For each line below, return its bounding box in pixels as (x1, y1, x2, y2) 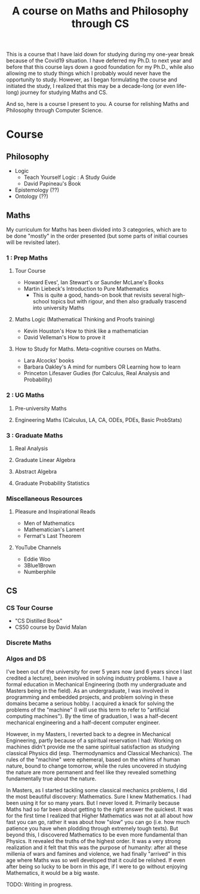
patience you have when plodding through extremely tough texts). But (6, 825, 179, 832)
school (32, 298, 50, 305)
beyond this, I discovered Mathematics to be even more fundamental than (6, 831, 188, 838)
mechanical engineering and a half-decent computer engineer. (6, 719, 160, 726)
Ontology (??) (14, 193, 49, 200)
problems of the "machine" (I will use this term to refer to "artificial (6, 706, 170, 713)
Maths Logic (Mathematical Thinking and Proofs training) (14, 316, 155, 323)
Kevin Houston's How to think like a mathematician (23, 327, 149, 335)
